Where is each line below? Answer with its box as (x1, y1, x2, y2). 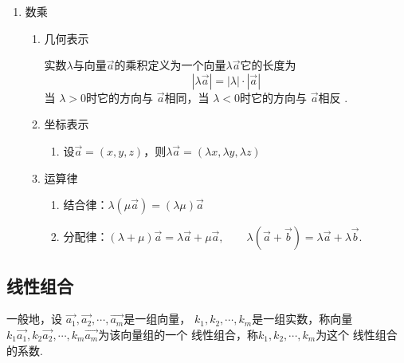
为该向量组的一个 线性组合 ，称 (98, 326, 258, 342)
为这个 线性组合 (316, 326, 398, 342)
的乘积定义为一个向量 (114, 57, 226, 73)
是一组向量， (124, 310, 191, 327)
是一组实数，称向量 (252, 310, 353, 327)
